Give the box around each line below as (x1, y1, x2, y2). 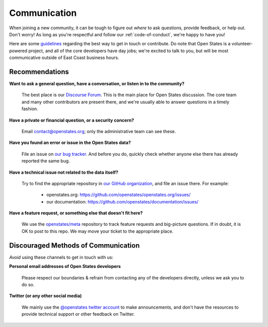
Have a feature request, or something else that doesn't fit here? (9, 210, 143, 216)
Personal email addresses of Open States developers (9, 263, 121, 269)
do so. (21, 281, 35, 287)
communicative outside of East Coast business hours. (9, 55, 119, 61)
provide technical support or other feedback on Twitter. (21, 311, 135, 317)
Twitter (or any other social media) (9, 293, 82, 299)
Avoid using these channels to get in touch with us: (9, 254, 114, 260)
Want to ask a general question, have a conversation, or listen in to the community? (9, 81, 185, 87)
